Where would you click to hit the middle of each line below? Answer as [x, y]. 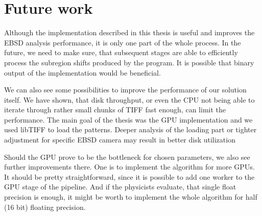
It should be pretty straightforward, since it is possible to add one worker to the [129, 176]
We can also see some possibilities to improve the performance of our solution [125, 90]
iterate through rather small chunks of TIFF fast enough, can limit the [115, 110]
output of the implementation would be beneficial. [82, 72]
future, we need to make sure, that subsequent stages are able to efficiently [121, 52]
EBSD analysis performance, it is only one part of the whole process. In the [123, 42]
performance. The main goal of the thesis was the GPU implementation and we [128, 119]
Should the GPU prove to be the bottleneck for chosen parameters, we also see [127, 157]
